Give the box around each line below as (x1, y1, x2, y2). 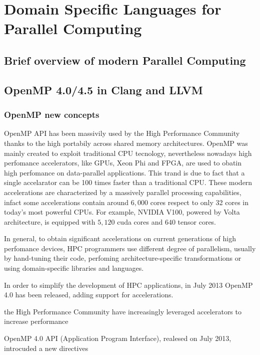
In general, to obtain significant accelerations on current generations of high (4, 233, 236, 244)
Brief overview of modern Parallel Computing (4, 52, 246, 68)
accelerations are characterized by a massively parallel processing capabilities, (4, 187, 241, 197)
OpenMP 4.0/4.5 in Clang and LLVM (4, 82, 203, 97)
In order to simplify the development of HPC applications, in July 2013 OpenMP (4, 279, 253, 290)
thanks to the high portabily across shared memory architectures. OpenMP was (4, 137, 248, 148)
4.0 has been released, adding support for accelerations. (4, 289, 173, 300)
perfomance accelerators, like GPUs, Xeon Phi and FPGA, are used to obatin (4, 157, 242, 168)
